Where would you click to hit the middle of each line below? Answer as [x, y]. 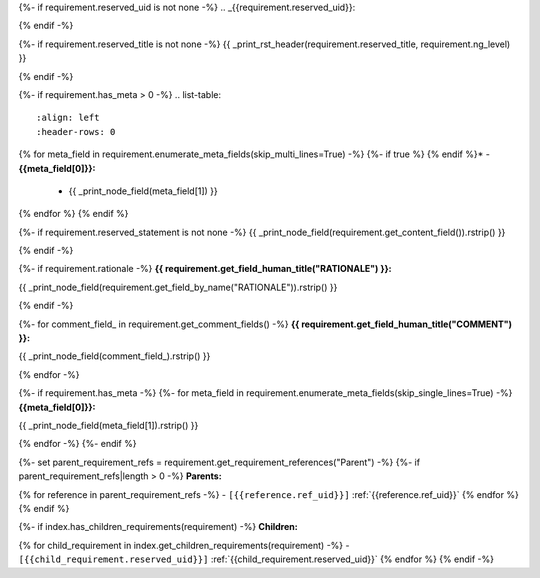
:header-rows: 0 [76, 131]
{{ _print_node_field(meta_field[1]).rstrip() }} [108, 425]
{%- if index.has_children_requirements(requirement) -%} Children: [158, 527]
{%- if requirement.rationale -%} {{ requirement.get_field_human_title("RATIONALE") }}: [205, 269]
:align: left [68, 118]
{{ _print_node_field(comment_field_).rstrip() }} [114, 356]
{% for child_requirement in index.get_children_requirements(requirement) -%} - [184, 545]
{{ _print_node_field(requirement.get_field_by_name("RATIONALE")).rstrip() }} [178, 287]
